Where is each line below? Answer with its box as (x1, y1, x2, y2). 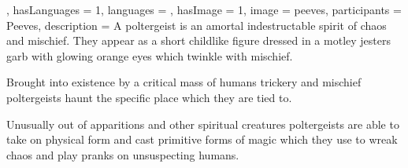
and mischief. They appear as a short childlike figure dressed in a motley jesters (6, 32, 391, 49)
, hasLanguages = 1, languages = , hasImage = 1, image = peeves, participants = (6, 2, 402, 17)
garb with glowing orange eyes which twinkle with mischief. (6, 47, 293, 64)
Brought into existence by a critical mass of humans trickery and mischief (6, 74, 362, 90)
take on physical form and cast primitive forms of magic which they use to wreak (6, 131, 398, 148)
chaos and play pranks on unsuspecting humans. (6, 146, 239, 163)
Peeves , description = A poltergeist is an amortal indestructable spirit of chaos (6, 16, 387, 33)
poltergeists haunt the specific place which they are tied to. (6, 89, 292, 105)
